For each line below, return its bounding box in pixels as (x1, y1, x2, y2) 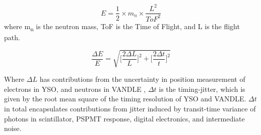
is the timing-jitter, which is (159, 83, 245, 94)
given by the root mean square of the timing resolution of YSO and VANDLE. (4, 93, 246, 104)
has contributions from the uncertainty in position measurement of (39, 74, 245, 84)
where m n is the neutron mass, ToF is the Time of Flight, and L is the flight (4, 21, 240, 33)
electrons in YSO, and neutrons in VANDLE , (4, 83, 146, 94)
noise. (4, 123, 22, 133)
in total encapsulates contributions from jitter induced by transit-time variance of (4, 103, 256, 113)
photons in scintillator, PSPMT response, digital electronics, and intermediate (4, 113, 245, 123)
